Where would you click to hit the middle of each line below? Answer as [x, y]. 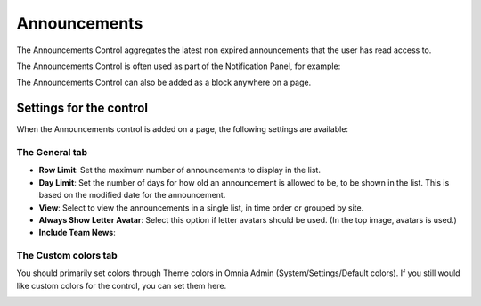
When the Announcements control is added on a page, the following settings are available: [183, 129]
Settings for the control [82, 108]
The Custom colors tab [67, 256]
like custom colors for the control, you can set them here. [122, 285]
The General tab [52, 152]
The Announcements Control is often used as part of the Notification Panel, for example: [179, 66]
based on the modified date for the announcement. [132, 195]
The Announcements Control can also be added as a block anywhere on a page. [164, 83]
